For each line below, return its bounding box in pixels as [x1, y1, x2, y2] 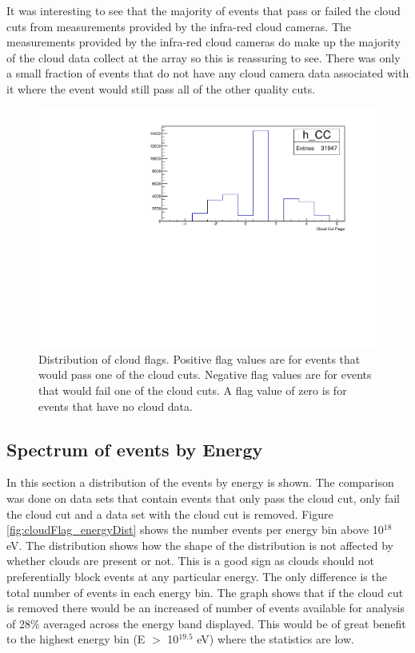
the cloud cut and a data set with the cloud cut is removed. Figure [6, 505, 333, 522]
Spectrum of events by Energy [6, 436, 263, 461]
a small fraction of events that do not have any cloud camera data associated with [6, 65, 409, 82]
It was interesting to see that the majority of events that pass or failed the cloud [6, 2, 401, 18]
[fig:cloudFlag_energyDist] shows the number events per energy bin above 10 [6, 521, 384, 538]
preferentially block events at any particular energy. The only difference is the [6, 567, 387, 584]
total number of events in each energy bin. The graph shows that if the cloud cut [6, 583, 404, 600]
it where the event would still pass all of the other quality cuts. [6, 80, 316, 97]
